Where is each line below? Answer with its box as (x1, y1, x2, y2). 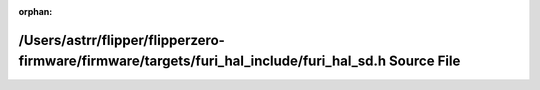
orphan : (18, 6, 53, 17)
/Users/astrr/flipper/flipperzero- (18, 31, 225, 49)
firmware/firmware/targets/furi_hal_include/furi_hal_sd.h (18, 53, 387, 70)
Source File (388, 53, 461, 70)
